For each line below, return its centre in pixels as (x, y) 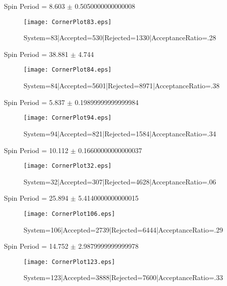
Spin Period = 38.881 (36, 54)
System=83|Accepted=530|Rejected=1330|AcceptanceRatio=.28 (120, 38)
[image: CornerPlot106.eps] (70, 214)
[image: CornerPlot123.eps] (70, 262)
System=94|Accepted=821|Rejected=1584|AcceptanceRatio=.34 (120, 133)
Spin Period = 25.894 (36, 198)
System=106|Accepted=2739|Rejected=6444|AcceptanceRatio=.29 (123, 229)
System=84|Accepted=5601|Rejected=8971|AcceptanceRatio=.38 (122, 86)
